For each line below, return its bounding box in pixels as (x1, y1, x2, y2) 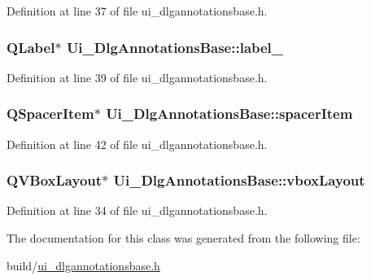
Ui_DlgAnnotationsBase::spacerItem (106, 103, 353, 124)
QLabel (7, 37, 55, 57)
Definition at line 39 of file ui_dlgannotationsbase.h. (7, 68, 268, 85)
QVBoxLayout (7, 170, 103, 190)
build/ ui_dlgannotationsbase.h (7, 256, 160, 273)
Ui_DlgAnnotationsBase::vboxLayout (113, 170, 365, 190)
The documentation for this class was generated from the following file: (7, 230, 360, 247)
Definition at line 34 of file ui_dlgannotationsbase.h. (7, 202, 268, 219)
